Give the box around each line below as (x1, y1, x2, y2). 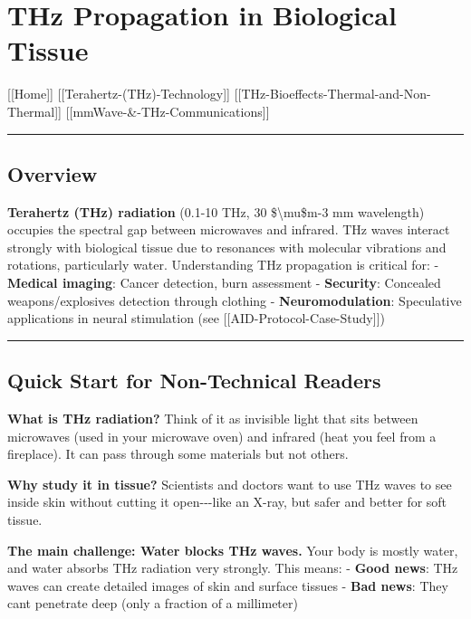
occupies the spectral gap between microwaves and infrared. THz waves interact (7, 220, 450, 239)
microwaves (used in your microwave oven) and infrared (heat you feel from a (7, 426, 437, 445)
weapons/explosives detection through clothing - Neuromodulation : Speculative (7, 290, 462, 309)
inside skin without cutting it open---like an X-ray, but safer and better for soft (7, 492, 447, 511)
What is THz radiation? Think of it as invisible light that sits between (7, 409, 418, 428)
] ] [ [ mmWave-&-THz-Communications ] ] (54, 101, 270, 120)
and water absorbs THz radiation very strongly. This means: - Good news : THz (7, 558, 458, 577)
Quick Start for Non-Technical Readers (7, 367, 381, 395)
